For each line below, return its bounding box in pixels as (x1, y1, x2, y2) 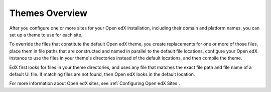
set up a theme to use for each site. (9, 31, 83, 37)
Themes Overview (9, 7, 88, 18)
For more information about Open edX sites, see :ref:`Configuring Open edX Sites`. (9, 80, 180, 86)
